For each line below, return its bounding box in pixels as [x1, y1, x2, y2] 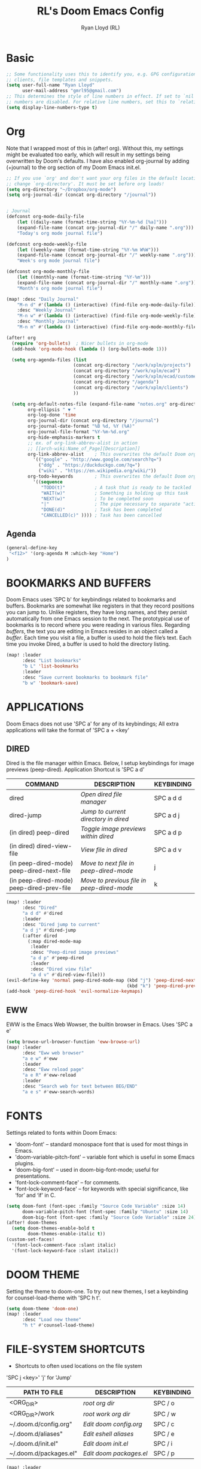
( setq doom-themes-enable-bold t [11, 1225, 95, 1232]
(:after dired [22, 933, 58, 939]
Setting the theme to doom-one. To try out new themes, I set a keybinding [6, 1287, 188, 1295]
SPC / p [153, 1449, 175, 1458]
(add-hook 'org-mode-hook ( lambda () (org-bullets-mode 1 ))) [11, 346, 167, 352]
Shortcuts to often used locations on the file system [14, 1362, 142, 1370]
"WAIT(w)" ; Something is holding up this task [41, 490, 188, 496]
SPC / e [153, 1430, 175, 1438]
